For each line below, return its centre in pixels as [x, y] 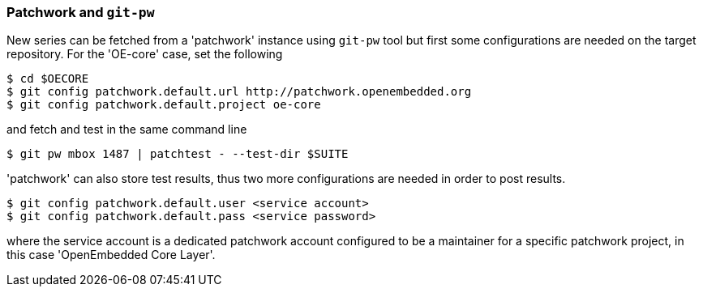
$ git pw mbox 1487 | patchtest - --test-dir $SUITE [178, 154]
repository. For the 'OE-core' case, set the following [145, 54]
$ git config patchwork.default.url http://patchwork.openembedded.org [239, 92]
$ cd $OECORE [48, 79]
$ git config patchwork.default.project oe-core [164, 105]
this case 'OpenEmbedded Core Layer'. [111, 255]
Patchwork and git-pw [81, 12]
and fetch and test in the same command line [127, 130]
